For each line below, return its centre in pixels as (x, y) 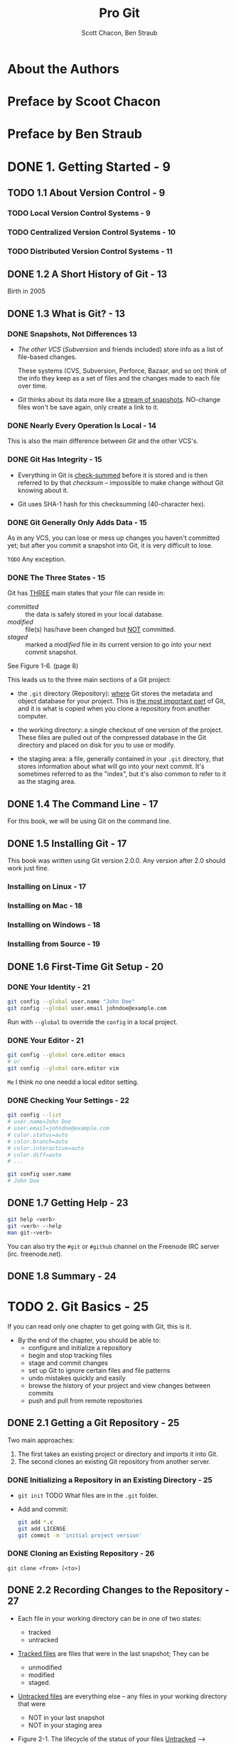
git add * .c (35, 1522)
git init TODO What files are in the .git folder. (88, 1495)
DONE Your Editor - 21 (45, 1041)
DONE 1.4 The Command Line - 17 (83, 804)
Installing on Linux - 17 (47, 886)
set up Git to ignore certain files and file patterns (99, 1370)
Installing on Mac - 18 (45, 905)
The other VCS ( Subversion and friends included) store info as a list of (120, 349)
